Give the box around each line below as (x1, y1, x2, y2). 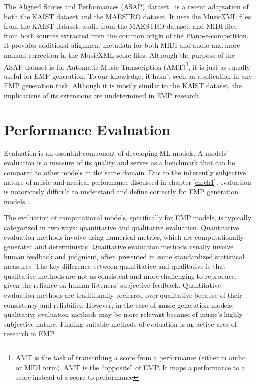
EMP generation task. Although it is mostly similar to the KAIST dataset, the (4, 80, 242, 91)
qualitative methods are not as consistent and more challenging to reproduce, (4, 270, 237, 280)
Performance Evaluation (4, 119, 171, 139)
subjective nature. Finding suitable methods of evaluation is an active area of (4, 318, 237, 329)
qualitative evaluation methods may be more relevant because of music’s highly (4, 309, 243, 319)
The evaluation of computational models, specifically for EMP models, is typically (4, 212, 252, 223)
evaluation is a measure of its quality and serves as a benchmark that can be (4, 157, 235, 168)
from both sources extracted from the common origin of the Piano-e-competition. (4, 30, 249, 40)
